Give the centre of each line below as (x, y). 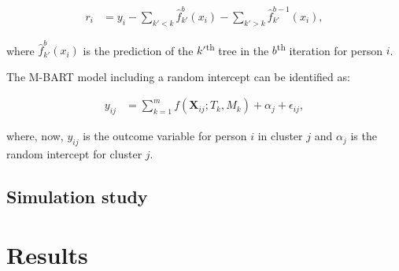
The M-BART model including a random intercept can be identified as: (178, 76)
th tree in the (237, 49)
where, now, (35, 136)
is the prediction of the (138, 50)
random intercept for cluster (74, 154)
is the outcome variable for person (165, 136)
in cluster (280, 136)
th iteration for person (329, 49)
